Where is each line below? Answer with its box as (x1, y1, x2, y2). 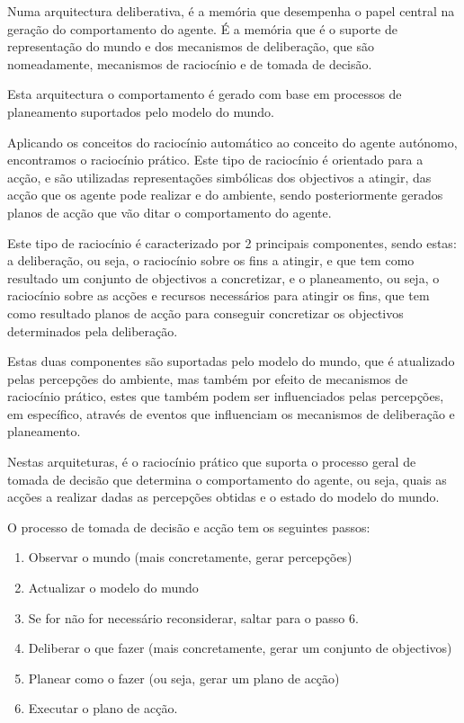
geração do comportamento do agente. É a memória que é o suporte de (7, 19, 397, 38)
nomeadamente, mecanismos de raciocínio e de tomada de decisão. (7, 54, 372, 73)
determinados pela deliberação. (7, 321, 178, 340)
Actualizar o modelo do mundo (28, 578, 199, 597)
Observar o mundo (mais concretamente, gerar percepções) (28, 548, 352, 567)
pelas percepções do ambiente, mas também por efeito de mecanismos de (7, 369, 408, 388)
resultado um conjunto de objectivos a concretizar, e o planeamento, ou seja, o (7, 268, 440, 287)
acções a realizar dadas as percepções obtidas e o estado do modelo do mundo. (7, 487, 440, 506)
